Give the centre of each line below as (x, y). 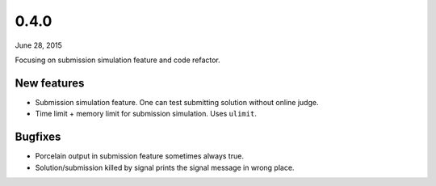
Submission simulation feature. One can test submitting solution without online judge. (177, 102)
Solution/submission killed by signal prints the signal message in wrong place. (165, 167)
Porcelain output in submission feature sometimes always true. (139, 156)
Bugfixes (38, 137)
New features (50, 83)
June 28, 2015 (38, 45)
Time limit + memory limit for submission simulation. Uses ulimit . (146, 114)
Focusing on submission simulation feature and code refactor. (118, 60)
